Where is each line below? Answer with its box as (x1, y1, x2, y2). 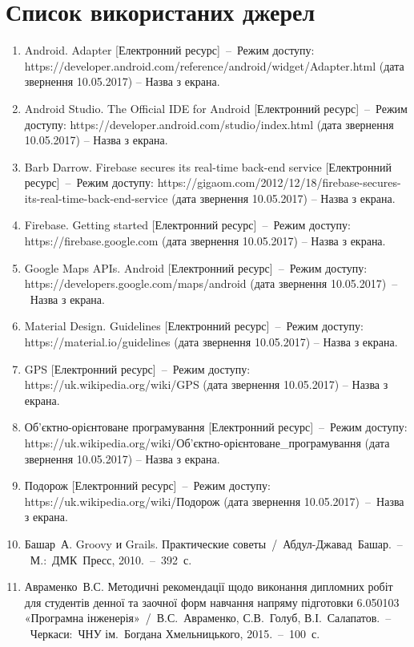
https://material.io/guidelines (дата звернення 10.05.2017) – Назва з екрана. (24, 334, 398, 350)
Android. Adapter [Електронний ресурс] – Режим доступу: (24, 42, 315, 59)
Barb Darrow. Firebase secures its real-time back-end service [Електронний (24, 158, 392, 175)
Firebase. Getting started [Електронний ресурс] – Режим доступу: (24, 216, 351, 233)
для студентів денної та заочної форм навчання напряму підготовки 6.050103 (24, 593, 400, 610)
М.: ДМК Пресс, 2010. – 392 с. (30, 551, 192, 568)
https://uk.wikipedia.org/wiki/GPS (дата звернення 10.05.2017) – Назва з (24, 376, 388, 393)
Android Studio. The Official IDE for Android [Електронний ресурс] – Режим (24, 99, 408, 116)
